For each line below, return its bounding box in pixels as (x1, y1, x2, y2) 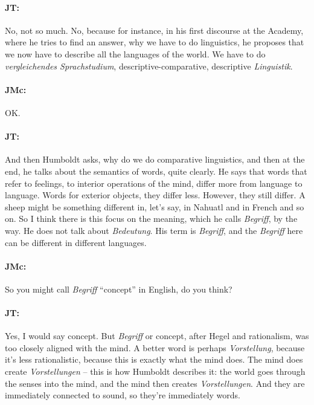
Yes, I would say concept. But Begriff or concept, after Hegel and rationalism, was (5, 329, 309, 342)
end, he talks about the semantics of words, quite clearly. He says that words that (5, 164, 307, 177)
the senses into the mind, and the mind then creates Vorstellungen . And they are (5, 377, 305, 389)
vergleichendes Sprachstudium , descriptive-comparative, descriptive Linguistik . (5, 59, 293, 72)
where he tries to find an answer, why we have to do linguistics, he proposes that (5, 36, 304, 48)
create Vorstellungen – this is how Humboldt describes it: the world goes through (5, 365, 306, 378)
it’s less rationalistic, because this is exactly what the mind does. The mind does (5, 353, 303, 366)
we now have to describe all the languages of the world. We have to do (5, 47, 266, 60)
